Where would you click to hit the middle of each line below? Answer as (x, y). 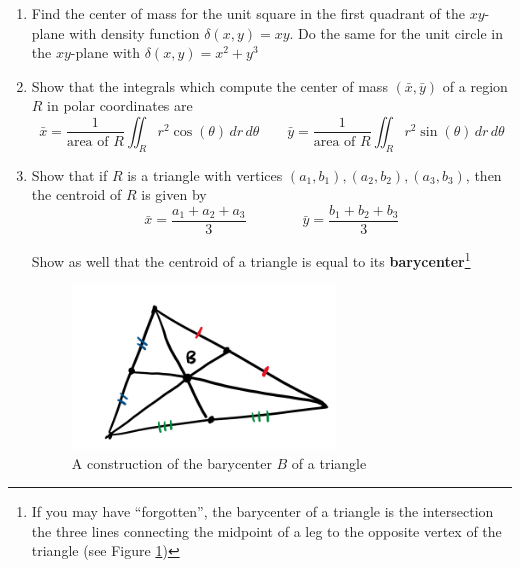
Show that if (69, 174)
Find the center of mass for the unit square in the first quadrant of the (248, 13)
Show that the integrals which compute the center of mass (209, 85)
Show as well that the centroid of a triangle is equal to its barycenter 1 (251, 259)
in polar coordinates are (120, 105)
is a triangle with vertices (205, 174)
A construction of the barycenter (171, 462)
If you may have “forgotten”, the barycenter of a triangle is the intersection (262, 511)
